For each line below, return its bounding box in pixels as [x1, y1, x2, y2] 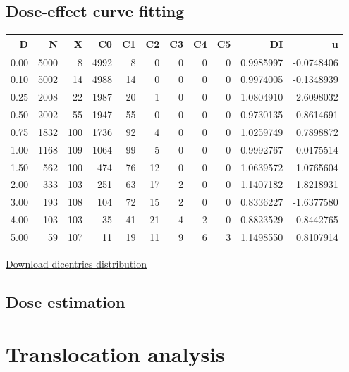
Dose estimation [6, 291, 125, 313]
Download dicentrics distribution [6, 256, 147, 271]
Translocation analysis [6, 339, 225, 368]
